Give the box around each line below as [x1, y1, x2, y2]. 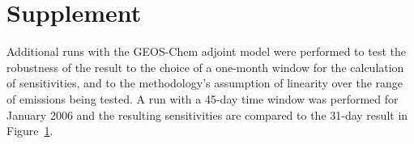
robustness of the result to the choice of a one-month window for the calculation [6, 58, 404, 75]
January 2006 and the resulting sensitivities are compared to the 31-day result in [6, 106, 408, 123]
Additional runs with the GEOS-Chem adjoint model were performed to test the [6, 43, 406, 60]
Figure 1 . [6, 122, 53, 139]
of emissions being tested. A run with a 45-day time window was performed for [6, 90, 399, 107]
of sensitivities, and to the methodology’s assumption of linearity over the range [6, 74, 403, 91]
